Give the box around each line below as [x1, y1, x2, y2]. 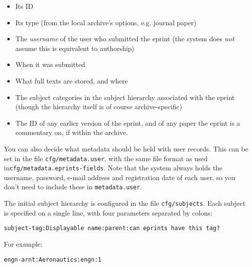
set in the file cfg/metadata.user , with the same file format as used [4, 153, 208, 163]
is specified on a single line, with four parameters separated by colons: [4, 207, 213, 217]
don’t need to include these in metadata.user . [4, 182, 142, 192]
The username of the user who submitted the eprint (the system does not [15, 33, 234, 44]
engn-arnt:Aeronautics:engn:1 [4, 256, 102, 263]
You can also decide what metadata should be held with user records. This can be [4, 143, 249, 153]
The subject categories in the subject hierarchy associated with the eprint [15, 92, 235, 102]
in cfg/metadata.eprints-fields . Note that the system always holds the [4, 163, 223, 173]
